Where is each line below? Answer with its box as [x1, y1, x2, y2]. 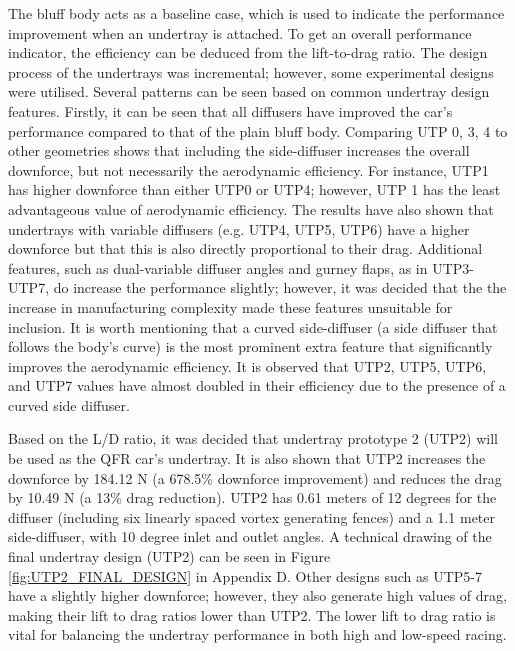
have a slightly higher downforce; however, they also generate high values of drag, [8, 585, 507, 606]
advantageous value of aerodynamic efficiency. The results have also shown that [8, 198, 494, 219]
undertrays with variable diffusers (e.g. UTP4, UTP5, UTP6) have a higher [8, 218, 470, 239]
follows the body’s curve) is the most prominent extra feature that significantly [8, 336, 493, 357]
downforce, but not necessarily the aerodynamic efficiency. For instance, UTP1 [8, 159, 489, 180]
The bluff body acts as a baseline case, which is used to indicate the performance [8, 3, 505, 23]
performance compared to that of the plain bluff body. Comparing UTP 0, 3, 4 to [8, 120, 508, 141]
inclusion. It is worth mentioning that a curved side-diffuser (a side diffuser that [8, 316, 498, 337]
